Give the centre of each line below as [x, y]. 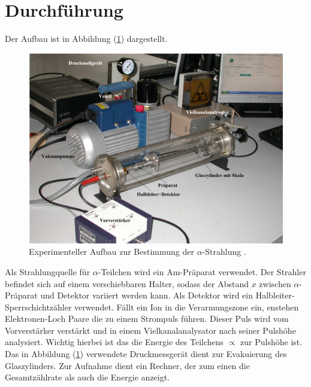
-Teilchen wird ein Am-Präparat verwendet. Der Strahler [202, 271]
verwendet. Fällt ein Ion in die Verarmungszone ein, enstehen [187, 307]
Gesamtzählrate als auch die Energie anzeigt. [87, 377]
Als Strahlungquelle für [48, 271]
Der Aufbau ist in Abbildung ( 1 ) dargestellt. [86, 39]
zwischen [275, 283]
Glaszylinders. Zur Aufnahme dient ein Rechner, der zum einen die [127, 365]
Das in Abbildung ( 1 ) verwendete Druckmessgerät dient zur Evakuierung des [146, 354]
